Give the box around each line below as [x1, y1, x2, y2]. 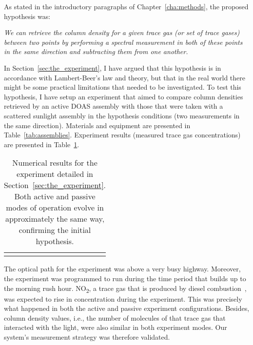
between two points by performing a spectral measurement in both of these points [4, 37, 243, 47]
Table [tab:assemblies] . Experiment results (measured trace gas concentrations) [4, 130, 241, 140]
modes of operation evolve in [6, 202, 104, 213]
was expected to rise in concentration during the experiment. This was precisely [4, 293, 242, 304]
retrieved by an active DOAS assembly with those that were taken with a [4, 101, 223, 111]
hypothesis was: [4, 11, 51, 21]
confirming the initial [19, 224, 91, 236]
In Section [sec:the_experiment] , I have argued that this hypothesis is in [4, 62, 221, 73]
